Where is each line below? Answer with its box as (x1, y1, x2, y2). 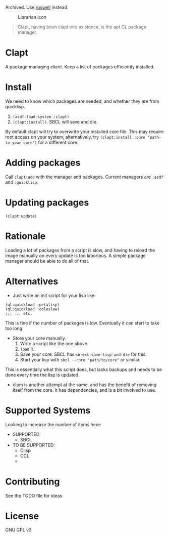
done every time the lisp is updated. (5, 371, 80, 378)
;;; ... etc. (5, 311, 33, 316)
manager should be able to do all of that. (5, 258, 90, 264)
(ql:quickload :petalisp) (5, 302, 60, 307)
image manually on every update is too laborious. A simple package (5, 253, 146, 259)
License (5, 510, 39, 522)
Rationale (5, 230, 46, 242)
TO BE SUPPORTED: (12, 442, 55, 448)
